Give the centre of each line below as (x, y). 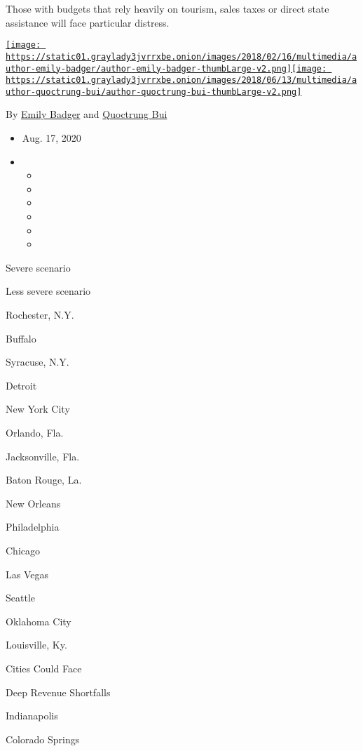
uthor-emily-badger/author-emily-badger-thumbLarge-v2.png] (149, 68)
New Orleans (33, 503)
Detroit (21, 385)
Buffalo (21, 338)
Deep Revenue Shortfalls (58, 692)
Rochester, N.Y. (40, 314)
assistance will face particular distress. (88, 22)
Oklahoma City (39, 621)
